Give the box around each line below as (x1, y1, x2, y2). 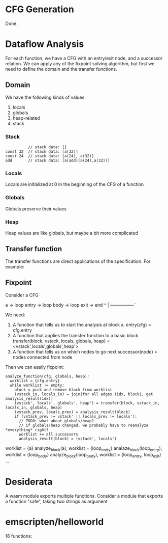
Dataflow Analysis (5, 38, 84, 50)
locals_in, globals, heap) (5, 405, 62, 410)
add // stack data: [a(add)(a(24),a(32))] (5, 158, 110, 163)
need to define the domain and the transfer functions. (5, 66, 118, 72)
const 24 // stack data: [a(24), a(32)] (5, 153, 94, 158)
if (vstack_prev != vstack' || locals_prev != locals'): (14, 414, 138, 419)
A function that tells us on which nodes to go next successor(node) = (12, 348, 158, 355)
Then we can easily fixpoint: (5, 364, 64, 370)
